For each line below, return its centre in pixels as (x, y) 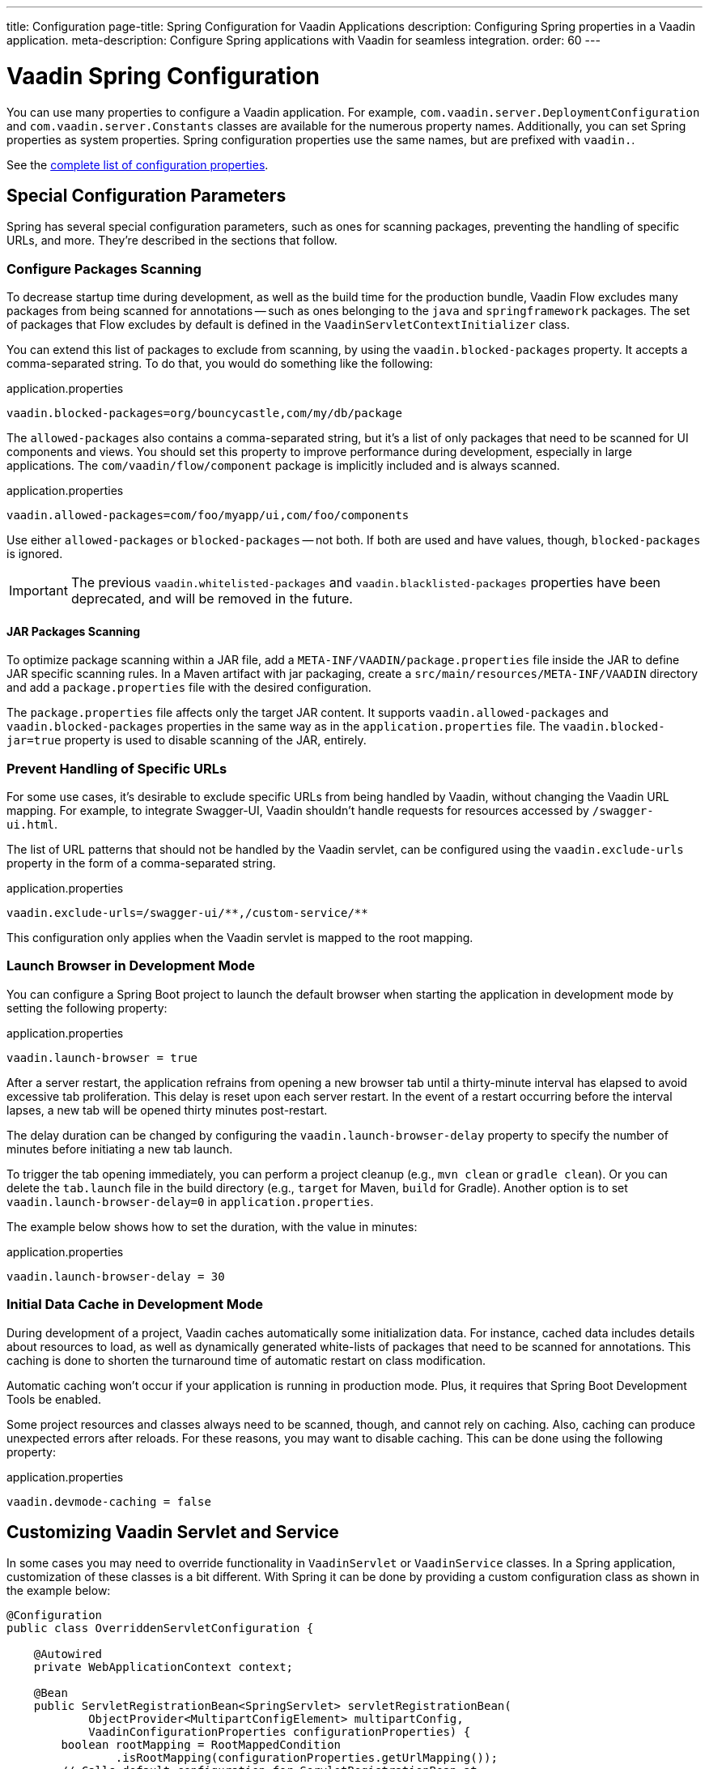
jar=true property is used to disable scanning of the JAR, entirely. (187, 740)
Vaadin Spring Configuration (163, 76)
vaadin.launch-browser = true (102, 1057)
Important (38, 591)
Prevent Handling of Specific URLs (117, 768)
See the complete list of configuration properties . (138, 164)
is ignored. (35, 554)
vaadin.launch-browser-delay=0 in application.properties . (190, 1201)
